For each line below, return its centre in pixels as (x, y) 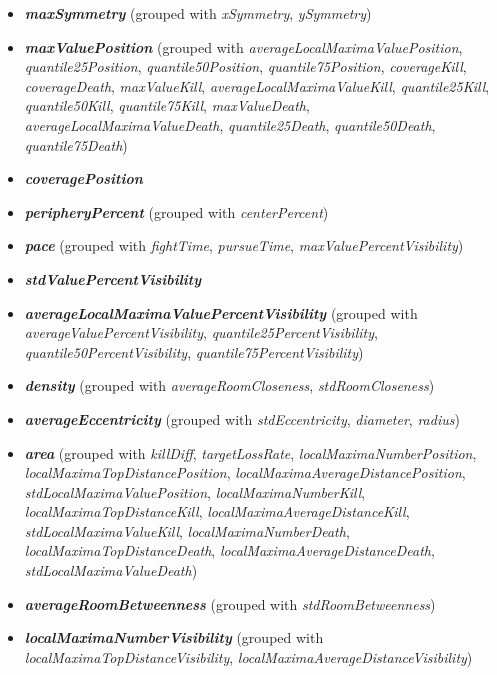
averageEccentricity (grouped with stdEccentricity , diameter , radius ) (242, 418)
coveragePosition (83, 178)
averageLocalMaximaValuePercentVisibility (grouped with (221, 312)
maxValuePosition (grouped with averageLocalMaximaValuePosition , (243, 46)
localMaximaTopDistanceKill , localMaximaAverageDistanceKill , (217, 511)
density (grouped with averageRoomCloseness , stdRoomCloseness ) (229, 385)
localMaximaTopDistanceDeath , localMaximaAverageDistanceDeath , (229, 550)
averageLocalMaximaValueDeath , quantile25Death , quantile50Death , (230, 124)
